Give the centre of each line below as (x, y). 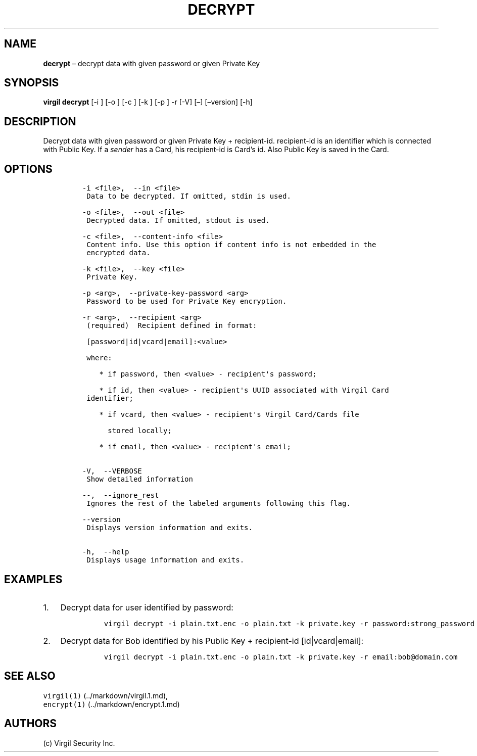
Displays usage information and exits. (165, 560)
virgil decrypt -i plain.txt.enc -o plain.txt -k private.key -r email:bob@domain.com (281, 657)
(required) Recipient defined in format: (172, 326)
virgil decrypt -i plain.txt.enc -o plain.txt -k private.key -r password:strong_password (289, 623)
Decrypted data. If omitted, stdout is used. (178, 221)
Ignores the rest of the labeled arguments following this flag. (219, 504)
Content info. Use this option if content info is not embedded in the (231, 245)
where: (99, 358)
